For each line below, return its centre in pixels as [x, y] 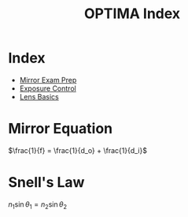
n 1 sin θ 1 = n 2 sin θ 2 [38, 205]
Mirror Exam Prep [48, 80]
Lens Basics [39, 96]
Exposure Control [48, 88]
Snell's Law [46, 183]
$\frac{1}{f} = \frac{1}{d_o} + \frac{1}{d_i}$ [78, 150]
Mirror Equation [60, 129]
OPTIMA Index [132, 14]
